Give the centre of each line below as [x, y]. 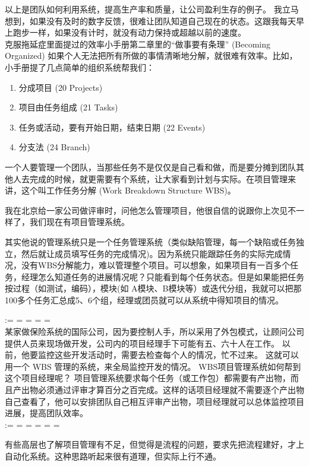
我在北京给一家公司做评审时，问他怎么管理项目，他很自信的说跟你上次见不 [150, 210]
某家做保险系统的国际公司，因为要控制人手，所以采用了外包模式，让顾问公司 [154, 332]
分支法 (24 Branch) [54, 147]
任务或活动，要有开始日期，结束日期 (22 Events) [112, 127]
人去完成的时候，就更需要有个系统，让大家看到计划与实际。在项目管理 [150, 178]
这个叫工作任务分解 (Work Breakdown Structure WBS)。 [128, 190]
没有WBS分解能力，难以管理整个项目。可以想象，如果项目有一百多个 [156, 265]
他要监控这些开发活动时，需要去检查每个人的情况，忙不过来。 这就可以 [160, 355]
